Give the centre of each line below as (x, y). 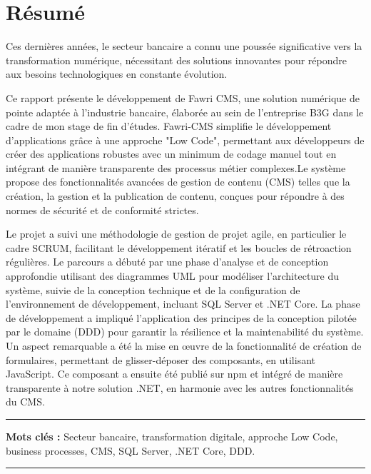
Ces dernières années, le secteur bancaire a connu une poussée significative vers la (184, 46)
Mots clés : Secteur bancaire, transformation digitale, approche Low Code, (172, 436)
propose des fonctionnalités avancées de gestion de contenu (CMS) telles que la (178, 182)
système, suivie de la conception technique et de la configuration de (153, 289)
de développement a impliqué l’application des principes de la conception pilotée (181, 317)
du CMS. (25, 402)
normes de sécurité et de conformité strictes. (102, 210)
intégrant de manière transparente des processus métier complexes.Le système (176, 167)
